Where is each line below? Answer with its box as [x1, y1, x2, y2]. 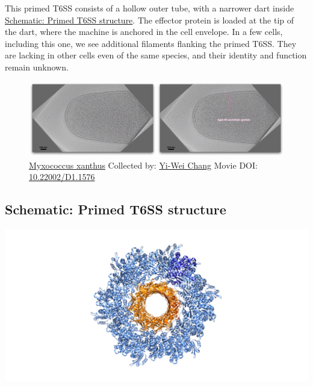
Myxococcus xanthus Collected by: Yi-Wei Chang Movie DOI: [29, 158, 258, 171]
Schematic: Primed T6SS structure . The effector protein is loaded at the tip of [5, 13, 294, 26]
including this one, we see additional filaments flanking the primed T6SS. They [5, 37, 297, 49]
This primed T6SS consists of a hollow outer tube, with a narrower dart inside [5, 2, 294, 14]
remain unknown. [5, 60, 69, 73]
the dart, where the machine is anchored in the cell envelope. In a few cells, [5, 25, 283, 38]
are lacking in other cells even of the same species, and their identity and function [5, 49, 307, 61]
